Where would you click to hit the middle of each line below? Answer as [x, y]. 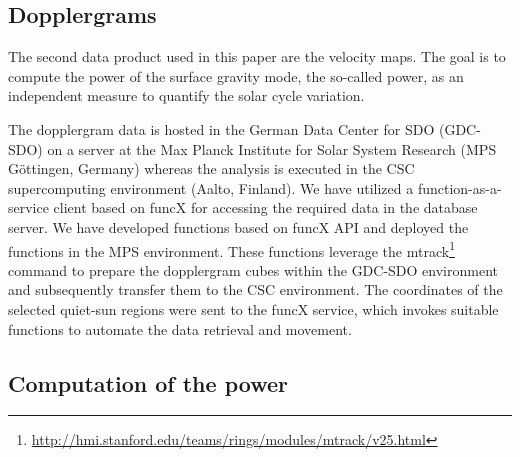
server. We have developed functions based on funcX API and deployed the [238, 226]
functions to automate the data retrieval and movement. [180, 328]
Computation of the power [148, 382]
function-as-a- [459, 187]
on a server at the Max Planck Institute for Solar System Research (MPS [272, 148]
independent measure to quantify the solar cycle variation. [186, 95]
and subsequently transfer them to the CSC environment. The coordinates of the [255, 289]
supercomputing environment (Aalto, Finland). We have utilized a [211, 187]
